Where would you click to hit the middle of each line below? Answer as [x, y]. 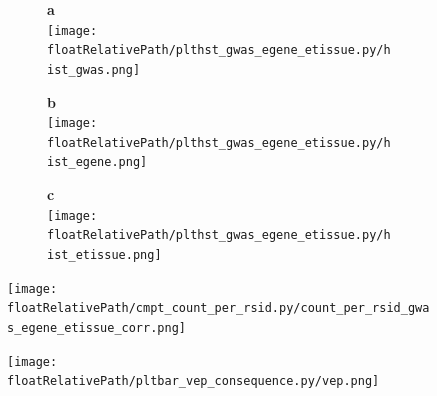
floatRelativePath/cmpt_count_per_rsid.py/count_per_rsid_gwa [218, 308]
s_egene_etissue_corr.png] [96, 328]
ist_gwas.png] [94, 69]
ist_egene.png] [97, 162]
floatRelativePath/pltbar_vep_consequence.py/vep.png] [193, 381]
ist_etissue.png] [104, 255]
